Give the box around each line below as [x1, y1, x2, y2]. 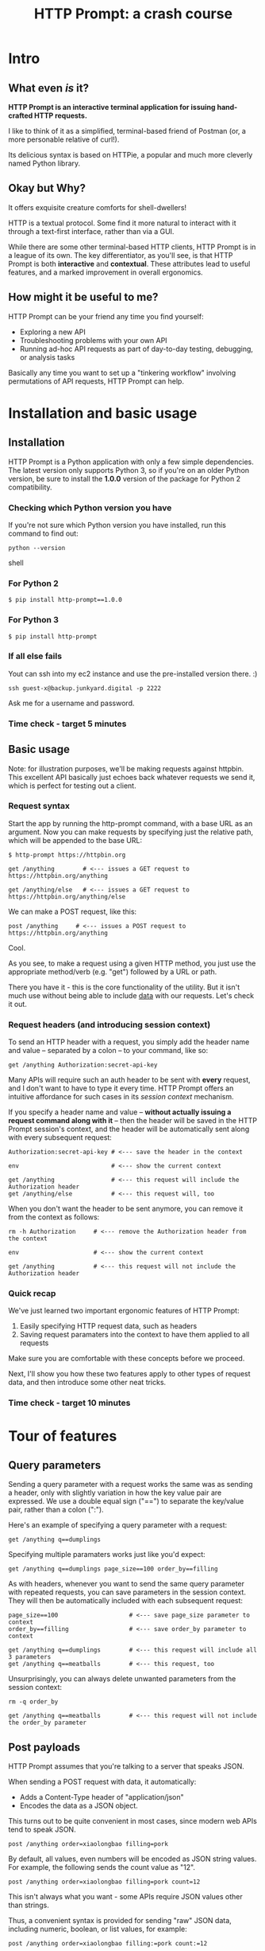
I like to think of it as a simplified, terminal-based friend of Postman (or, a [8, 127, 246, 135]
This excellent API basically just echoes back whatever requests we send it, [8, 772, 255, 782]
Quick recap [8, 1288, 56, 1299]
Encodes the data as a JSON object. [19, 1801, 139, 1811]
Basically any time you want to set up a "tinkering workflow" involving [8, 368, 236, 377]
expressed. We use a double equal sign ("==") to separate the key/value [8, 1496, 244, 1506]
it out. [8, 999, 28, 1009]
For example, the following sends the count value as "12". [8, 1863, 196, 1872]
